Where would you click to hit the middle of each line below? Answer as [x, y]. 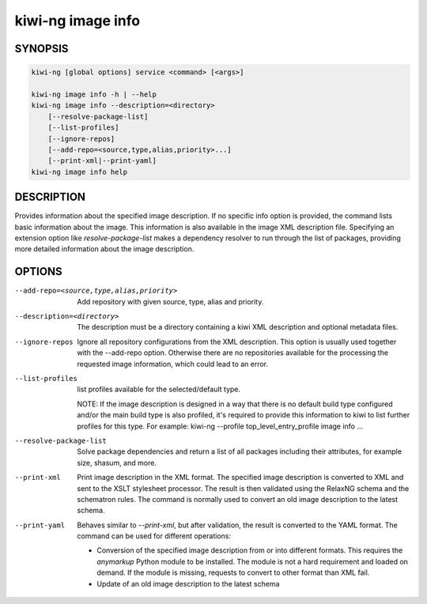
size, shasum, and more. [117, 462]
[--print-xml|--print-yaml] [102, 161]
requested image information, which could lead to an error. [173, 364]
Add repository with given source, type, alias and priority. [170, 301]
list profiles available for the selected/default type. [159, 389]
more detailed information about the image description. [104, 249]
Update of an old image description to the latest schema [188, 583]
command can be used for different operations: [154, 536]
